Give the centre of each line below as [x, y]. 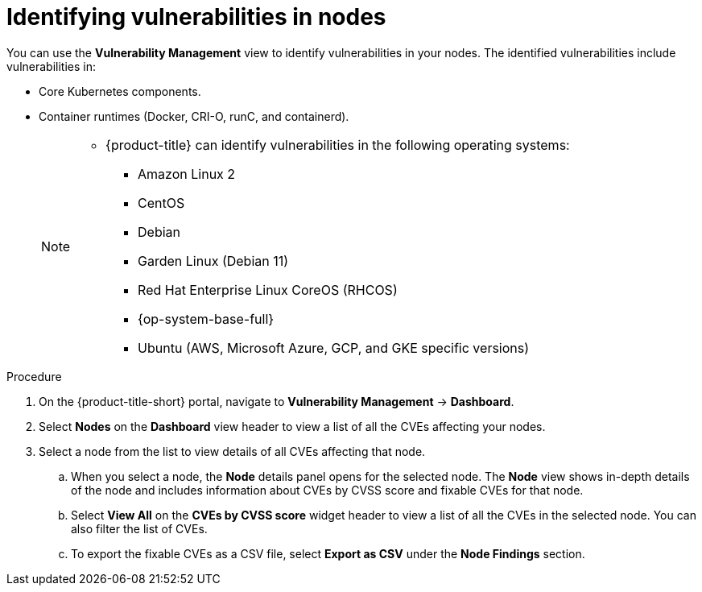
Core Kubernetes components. [120, 91]
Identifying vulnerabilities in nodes [196, 17]
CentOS [161, 203]
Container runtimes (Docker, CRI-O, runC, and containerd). [194, 116]
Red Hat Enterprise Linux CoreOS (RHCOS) [268, 290]
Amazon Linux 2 [187, 174]
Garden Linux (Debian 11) [213, 261]
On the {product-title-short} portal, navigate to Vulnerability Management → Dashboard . [277, 401]
